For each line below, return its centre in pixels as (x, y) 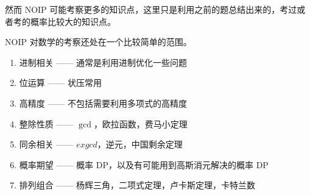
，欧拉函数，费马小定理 (140, 123)
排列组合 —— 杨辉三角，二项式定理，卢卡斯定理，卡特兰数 (137, 185)
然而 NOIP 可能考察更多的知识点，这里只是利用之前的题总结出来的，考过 (151, 9)
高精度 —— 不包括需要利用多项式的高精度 (103, 103)
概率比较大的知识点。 (73, 21)
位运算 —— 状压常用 (61, 83)
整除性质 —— (46, 123)
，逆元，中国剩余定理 (140, 144)
